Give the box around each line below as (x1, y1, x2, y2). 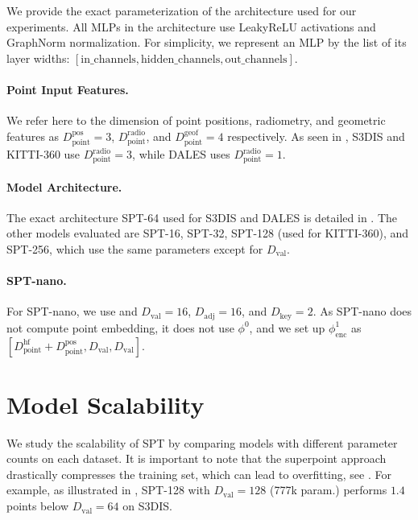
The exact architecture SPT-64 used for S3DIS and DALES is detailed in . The (6, 208, 398, 225)
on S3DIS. (122, 497, 172, 514)
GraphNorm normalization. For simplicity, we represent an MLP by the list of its (6, 34, 407, 51)
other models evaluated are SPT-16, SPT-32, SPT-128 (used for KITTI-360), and (6, 225, 409, 241)
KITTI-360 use (6, 146, 81, 163)
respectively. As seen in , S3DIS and (227, 127, 405, 144)
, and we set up (249, 319, 325, 336)
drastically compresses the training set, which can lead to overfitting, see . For (6, 465, 391, 482)
